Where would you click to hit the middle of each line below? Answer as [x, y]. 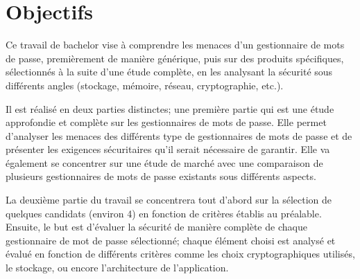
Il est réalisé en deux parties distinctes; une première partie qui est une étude [170, 108]
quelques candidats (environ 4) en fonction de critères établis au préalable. [164, 213]
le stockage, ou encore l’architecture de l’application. [117, 268]
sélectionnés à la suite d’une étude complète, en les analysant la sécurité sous [169, 72]
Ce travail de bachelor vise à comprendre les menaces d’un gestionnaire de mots [175, 45]
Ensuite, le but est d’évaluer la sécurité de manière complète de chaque [156, 227]
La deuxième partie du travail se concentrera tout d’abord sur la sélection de [169, 200]
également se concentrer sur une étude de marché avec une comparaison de [164, 162]
